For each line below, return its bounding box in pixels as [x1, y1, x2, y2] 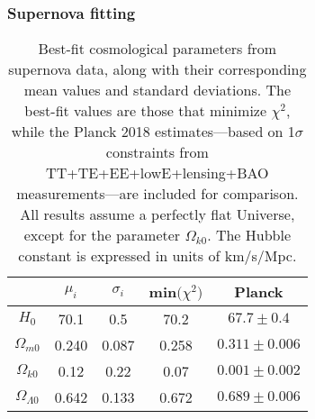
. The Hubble [207, 224, 292, 246]
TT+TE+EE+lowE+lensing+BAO [46, 162, 269, 184]
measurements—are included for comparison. [16, 183, 299, 205]
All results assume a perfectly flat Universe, [20, 204, 295, 225]
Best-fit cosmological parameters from [38, 38, 277, 59]
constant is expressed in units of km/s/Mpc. [18, 245, 297, 267]
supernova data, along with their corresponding [8, 59, 307, 80]
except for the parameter [23, 224, 181, 246]
